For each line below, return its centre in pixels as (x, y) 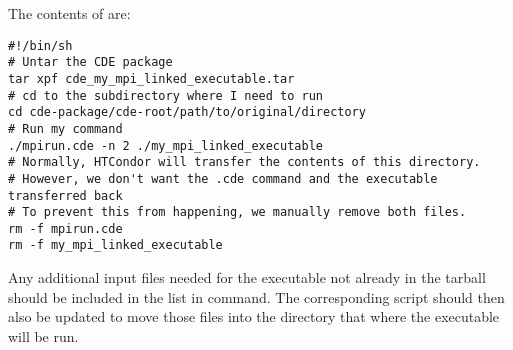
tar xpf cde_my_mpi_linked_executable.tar (151, 78)
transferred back (65, 195)
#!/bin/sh (40, 45)
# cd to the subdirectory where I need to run (165, 95)
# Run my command (65, 128)
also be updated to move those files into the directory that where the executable (254, 316)
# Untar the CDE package (90, 62)
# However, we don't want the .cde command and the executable (223, 178)
